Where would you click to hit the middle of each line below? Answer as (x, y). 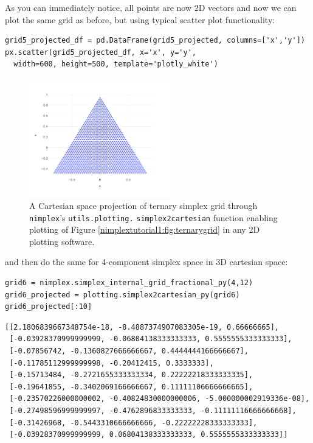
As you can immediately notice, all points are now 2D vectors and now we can (151, 7)
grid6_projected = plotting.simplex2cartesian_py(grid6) (122, 295)
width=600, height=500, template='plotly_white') (116, 64)
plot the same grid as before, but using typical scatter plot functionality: (140, 19)
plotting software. (62, 241)
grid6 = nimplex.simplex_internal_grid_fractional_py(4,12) (129, 282)
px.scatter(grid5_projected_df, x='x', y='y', (101, 52)
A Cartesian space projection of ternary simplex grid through (143, 205)
